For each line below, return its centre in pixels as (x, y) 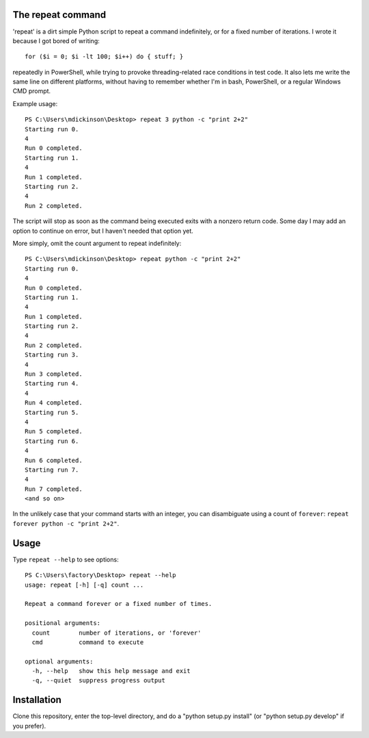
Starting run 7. (52, 470)
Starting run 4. (52, 384)
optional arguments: (59, 661)
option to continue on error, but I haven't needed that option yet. (103, 231)
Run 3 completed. (54, 374)
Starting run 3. (52, 355)
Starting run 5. (52, 412)
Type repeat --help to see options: (66, 559)
